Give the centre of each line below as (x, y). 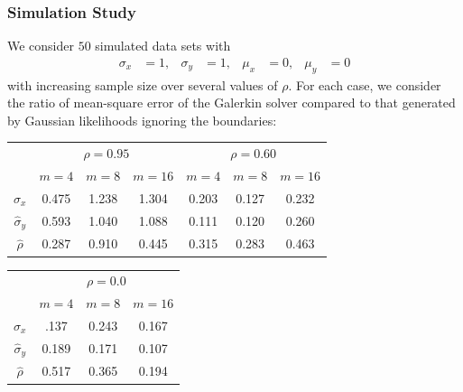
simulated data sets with (163, 46)
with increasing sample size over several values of (143, 84)
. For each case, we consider (365, 84)
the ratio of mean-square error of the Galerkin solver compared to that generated (231, 103)
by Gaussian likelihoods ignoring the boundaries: (142, 120)
